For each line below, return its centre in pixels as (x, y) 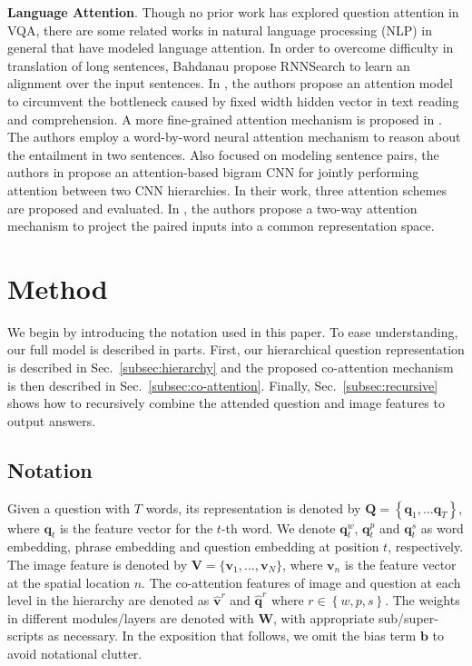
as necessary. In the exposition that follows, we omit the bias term (232, 636)
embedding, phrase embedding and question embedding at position (193, 547)
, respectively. (426, 547)
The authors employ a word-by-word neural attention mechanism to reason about (234, 137)
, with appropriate (324, 617)
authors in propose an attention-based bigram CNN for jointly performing (213, 172)
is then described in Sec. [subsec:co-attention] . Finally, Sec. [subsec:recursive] (223, 385)
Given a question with (69, 507)
